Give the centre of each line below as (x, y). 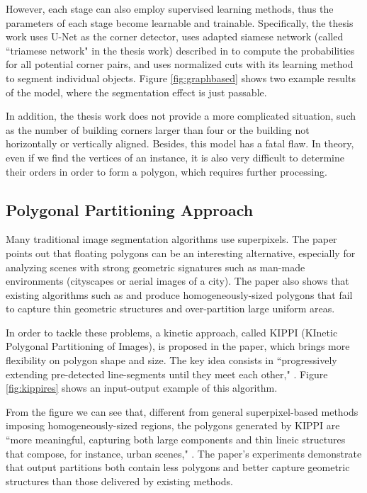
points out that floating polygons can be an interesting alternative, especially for (181, 253)
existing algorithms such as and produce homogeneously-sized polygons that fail (179, 294)
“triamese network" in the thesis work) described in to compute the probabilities (180, 50)
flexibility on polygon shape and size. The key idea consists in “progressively (171, 360)
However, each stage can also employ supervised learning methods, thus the (170, 8)
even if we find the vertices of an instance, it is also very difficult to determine (175, 157)
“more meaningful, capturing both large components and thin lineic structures (176, 440)
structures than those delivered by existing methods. (119, 481)
